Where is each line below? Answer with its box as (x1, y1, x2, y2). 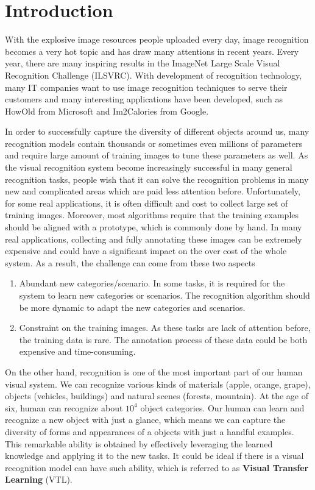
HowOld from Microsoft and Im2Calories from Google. (5, 104, 209, 117)
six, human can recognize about (5, 401, 123, 414)
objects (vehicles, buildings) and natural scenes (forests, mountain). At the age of (5, 389, 309, 402)
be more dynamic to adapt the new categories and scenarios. (19, 300, 246, 313)
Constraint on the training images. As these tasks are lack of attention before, (19, 321, 311, 334)
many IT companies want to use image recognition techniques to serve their (5, 80, 288, 93)
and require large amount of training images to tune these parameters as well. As (5, 149, 308, 162)
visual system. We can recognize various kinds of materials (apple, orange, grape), (5, 377, 311, 390)
